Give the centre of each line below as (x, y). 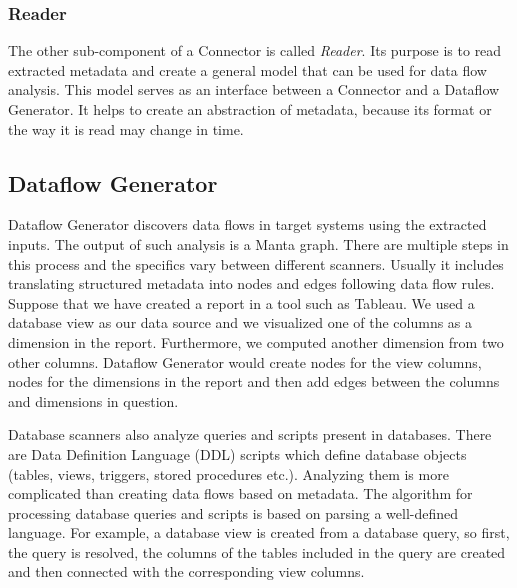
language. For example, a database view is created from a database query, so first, (259, 532)
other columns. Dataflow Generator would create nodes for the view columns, (245, 361)
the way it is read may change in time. (126, 128)
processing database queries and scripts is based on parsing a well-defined (233, 512)
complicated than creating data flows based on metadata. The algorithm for (240, 493)
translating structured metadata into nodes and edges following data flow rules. (251, 283)
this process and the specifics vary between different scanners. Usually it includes (256, 263)
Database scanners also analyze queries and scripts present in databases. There (250, 434)
